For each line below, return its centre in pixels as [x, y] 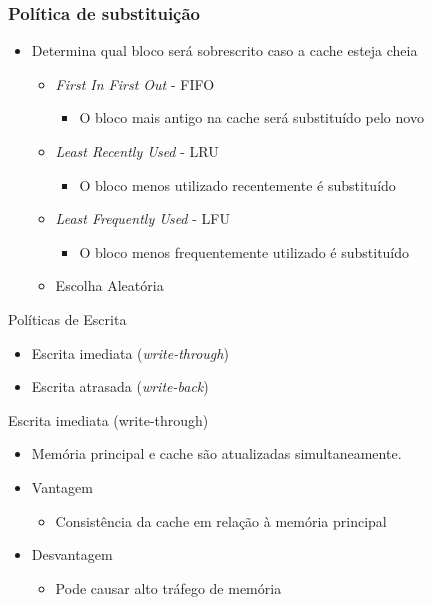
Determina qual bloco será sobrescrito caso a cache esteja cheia [224, 50]
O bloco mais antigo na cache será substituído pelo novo [251, 117]
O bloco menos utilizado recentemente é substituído [237, 184]
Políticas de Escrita [67, 318]
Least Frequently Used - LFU [142, 218]
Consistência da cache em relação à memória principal [221, 520]
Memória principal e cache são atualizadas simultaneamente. [216, 453]
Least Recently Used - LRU [137, 151]
